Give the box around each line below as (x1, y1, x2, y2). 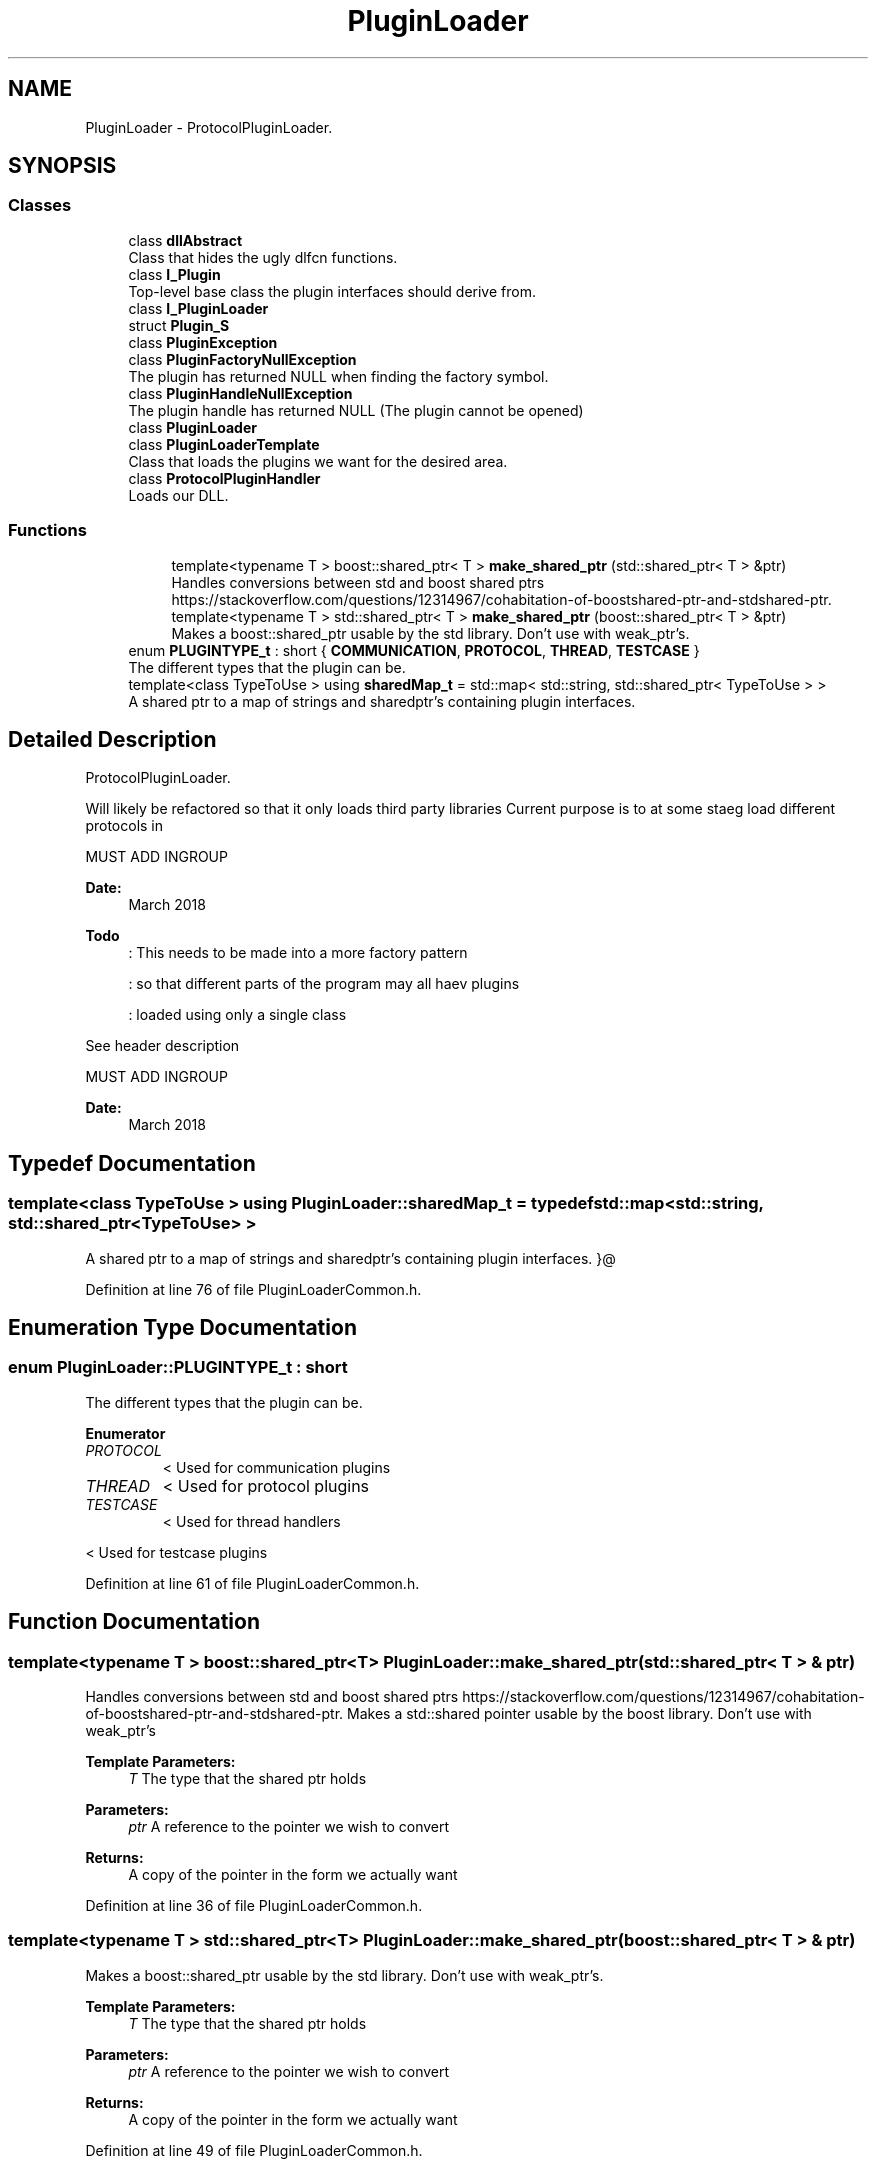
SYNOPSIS (8, 153, 117, 179)
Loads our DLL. (128, 486, 229, 504)
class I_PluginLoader (128, 299, 269, 317)
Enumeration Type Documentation (8, 1315, 357, 1341)
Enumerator (85, 1424, 166, 1442)
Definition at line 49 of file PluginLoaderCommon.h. (85, 2141, 423, 2159)
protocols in (85, 817, 164, 835)
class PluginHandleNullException (128, 384, 353, 402)
